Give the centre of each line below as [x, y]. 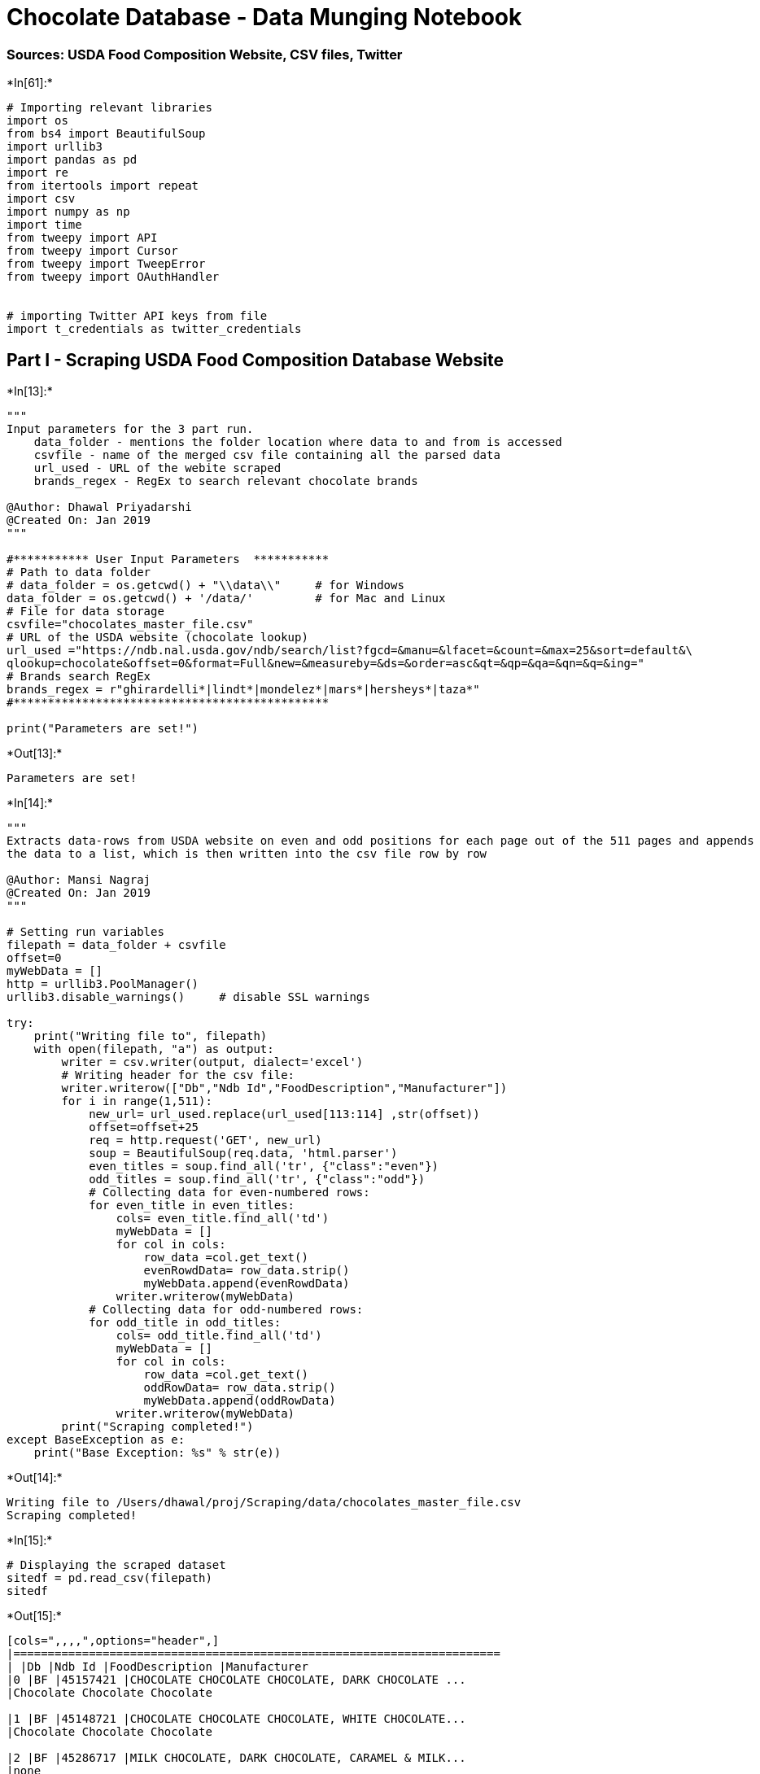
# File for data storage [85, 611]
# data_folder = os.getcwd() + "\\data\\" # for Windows [205, 585]
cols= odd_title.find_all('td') [219, 1335]
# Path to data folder [79, 572]
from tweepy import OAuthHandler [113, 277]
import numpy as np [68, 212]
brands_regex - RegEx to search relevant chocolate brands [226, 481]
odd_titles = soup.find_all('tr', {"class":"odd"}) [257, 1179]
